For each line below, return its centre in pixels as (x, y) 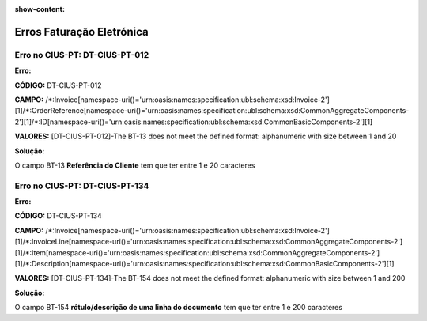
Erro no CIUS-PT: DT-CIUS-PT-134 (82, 186)
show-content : (40, 9)
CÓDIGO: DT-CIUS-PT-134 (58, 216)
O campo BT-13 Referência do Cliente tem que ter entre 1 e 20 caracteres (135, 165)
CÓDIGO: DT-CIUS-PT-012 (58, 85)
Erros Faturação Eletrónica (82, 32)
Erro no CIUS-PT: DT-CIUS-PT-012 (82, 55)
